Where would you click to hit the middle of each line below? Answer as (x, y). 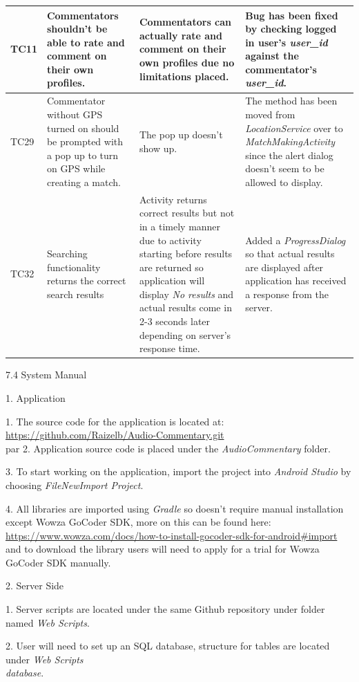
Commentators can (185, 22)
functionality (74, 267)
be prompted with (85, 141)
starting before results (186, 254)
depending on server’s (185, 334)
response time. (169, 348)
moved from (270, 114)
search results (75, 294)
